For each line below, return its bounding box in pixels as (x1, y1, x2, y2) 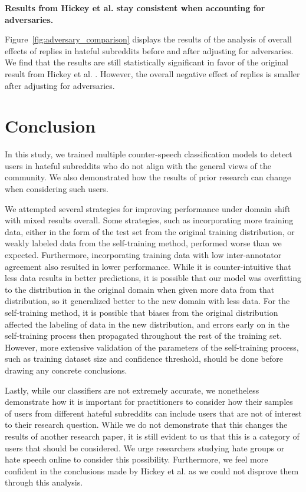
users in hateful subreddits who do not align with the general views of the (5, 159, 272, 171)
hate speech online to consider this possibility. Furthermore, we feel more (5, 453, 268, 465)
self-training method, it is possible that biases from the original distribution (5, 306, 278, 318)
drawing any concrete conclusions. (5, 364, 127, 376)
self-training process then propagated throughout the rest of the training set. (5, 329, 282, 342)
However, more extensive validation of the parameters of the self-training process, (5, 341, 299, 353)
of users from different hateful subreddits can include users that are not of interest (5, 407, 302, 419)
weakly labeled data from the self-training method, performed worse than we (5, 237, 282, 249)
